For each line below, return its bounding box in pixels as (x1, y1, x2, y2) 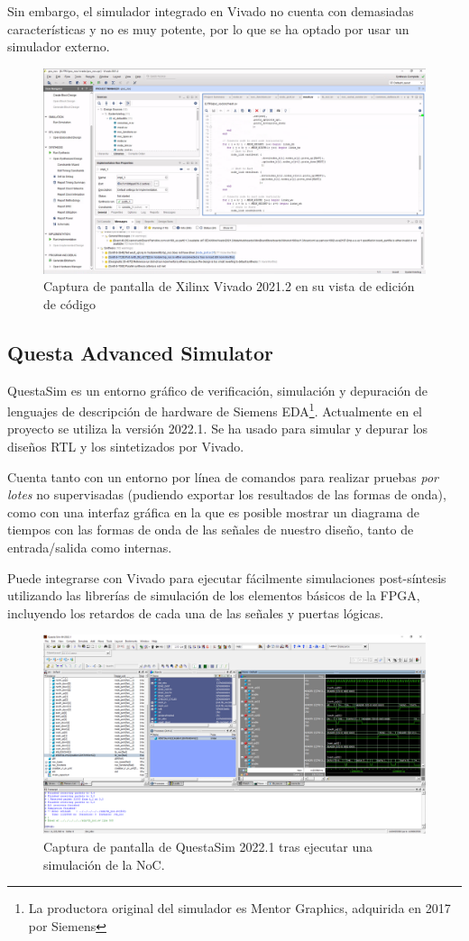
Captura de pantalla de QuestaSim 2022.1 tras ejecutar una (43, 836, 373, 855)
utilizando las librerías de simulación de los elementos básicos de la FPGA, (7, 586, 420, 605)
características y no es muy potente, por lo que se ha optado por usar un (7, 19, 409, 38)
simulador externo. (7, 37, 110, 56)
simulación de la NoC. (43, 854, 165, 873)
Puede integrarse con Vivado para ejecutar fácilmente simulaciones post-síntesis (7, 568, 446, 587)
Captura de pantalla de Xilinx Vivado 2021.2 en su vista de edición (43, 277, 415, 296)
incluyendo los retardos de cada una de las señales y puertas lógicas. (7, 603, 384, 622)
